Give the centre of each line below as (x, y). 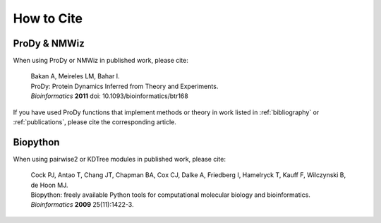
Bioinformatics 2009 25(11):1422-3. (82, 205)
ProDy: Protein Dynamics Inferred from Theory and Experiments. (125, 86)
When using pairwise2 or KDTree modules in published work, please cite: (119, 159)
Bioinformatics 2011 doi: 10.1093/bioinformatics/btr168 (109, 96)
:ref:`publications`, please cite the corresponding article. (95, 122)
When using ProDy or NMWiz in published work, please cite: (101, 61)
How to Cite (48, 18)
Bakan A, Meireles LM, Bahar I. (75, 76)
